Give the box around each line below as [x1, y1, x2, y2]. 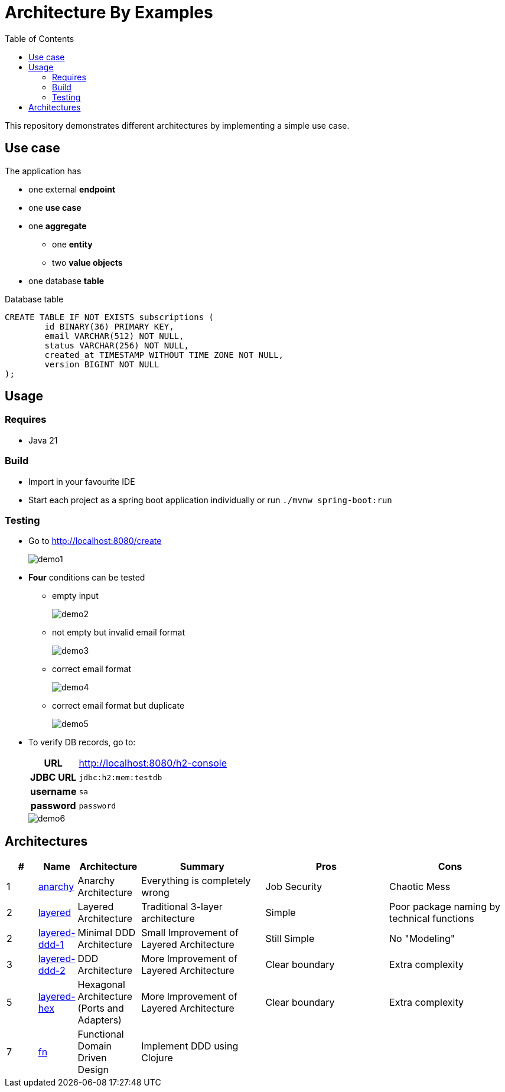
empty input [52, 591, 99, 601]
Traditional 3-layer [141, 901, 223, 913]
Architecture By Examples [5, 2, 213, 22]
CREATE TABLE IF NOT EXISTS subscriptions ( [5, 312, 214, 322]
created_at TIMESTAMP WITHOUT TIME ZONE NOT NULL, [44, 350, 284, 360]
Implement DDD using [141, 1040, 239, 1052]
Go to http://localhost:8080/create [28, 536, 162, 546]
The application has [5, 165, 82, 176]
